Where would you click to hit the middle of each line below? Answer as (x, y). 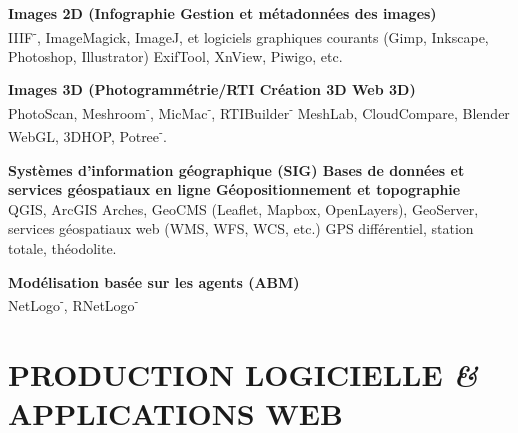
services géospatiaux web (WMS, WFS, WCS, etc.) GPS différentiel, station (241, 228)
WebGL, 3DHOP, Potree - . (87, 134)
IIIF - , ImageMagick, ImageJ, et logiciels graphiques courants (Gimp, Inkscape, (248, 35)
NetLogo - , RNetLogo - (73, 303)
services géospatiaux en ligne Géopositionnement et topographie (234, 189)
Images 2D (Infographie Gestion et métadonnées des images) (222, 13)
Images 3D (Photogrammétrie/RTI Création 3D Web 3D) (212, 89)
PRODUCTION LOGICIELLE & (243, 374)
